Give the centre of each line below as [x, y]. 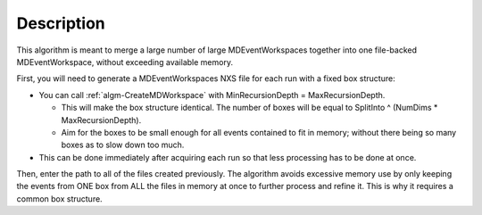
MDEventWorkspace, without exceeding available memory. [125, 62]
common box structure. [59, 198]
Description [61, 23]
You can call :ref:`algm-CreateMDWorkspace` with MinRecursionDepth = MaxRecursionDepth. [212, 95]
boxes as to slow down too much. [123, 145]
